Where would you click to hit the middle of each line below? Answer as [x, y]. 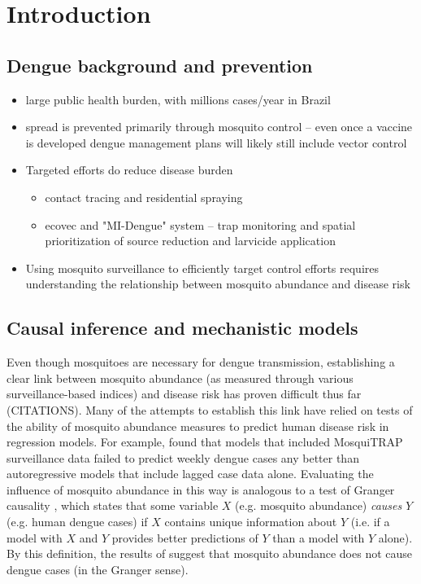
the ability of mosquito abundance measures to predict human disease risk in [198, 426]
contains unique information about [251, 522]
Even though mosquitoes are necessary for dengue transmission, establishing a [201, 362]
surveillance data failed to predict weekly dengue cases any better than [183, 457]
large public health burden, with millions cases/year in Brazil [178, 99]
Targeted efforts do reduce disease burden [129, 170]
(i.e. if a [370, 522]
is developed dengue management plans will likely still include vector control [216, 142]
